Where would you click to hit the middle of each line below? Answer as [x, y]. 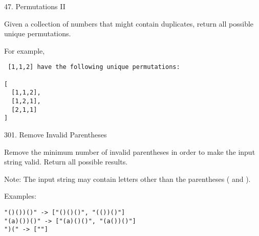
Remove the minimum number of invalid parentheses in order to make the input [130, 151]
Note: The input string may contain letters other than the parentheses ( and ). [127, 179]
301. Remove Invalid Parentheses [56, 134]
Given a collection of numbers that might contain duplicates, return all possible [129, 23]
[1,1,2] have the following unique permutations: [94, 67]
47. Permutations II [35, 6]
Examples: [20, 196]
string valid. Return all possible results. [66, 162]
